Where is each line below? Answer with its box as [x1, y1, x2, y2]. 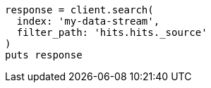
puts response [5, 49, 83, 61]
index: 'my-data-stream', [16, 15, 160, 27]
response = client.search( [5, 4, 154, 15]
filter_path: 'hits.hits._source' [16, 27, 207, 38]
